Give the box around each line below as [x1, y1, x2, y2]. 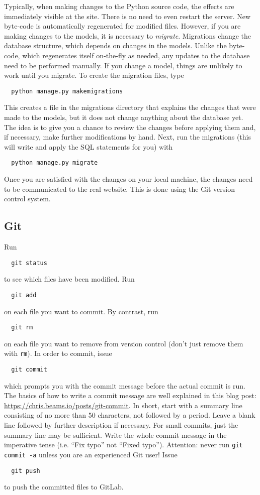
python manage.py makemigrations [11, 87, 123, 95]
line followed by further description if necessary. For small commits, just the [4, 420, 238, 430]
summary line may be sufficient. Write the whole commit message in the [4, 429, 227, 440]
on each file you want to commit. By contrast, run [4, 306, 158, 316]
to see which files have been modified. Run [4, 274, 135, 284]
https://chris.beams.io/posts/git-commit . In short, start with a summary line [4, 400, 242, 410]
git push [11, 467, 40, 474]
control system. [4, 193, 51, 204]
